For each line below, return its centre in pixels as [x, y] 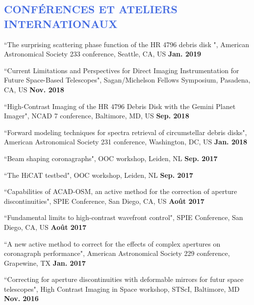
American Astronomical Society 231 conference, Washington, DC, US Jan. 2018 [126, 142]
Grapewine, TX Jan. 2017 [45, 263]
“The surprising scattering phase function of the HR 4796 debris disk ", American [127, 44]
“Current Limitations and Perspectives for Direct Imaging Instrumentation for [122, 70]
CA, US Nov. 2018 [34, 89]
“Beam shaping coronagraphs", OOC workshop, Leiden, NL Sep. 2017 [111, 158]
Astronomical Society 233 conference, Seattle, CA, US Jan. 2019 [103, 54]
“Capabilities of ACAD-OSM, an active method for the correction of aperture [121, 191]
